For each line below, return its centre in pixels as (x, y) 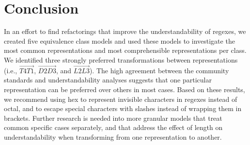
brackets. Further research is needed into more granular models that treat (113, 118)
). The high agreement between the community (159, 70)
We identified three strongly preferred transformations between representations (121, 59)
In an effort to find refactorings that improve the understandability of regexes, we (125, 31)
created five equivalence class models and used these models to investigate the (119, 40)
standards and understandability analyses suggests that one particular (108, 80)
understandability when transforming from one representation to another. (113, 137)
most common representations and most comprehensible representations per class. (125, 50)
